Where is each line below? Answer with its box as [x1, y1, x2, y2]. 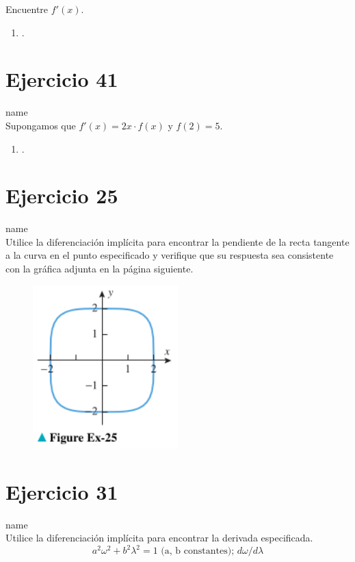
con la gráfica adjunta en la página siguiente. [5, 261, 194, 275]
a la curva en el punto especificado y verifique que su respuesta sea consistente [5, 248, 334, 262]
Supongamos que [5, 118, 76, 132]
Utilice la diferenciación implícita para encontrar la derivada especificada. [5, 531, 313, 545]
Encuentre [5, 2, 49, 16]
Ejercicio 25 [5, 181, 118, 209]
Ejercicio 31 [5, 477, 118, 505]
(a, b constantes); [161, 546, 235, 557]
